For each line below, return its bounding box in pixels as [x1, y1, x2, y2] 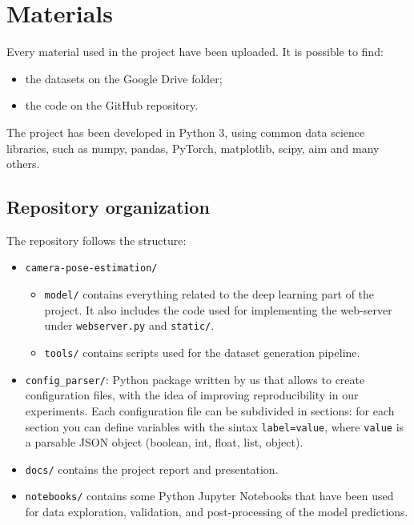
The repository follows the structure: [6, 231, 187, 248]
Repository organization [6, 194, 210, 219]
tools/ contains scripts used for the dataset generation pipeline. [44, 344, 360, 361]
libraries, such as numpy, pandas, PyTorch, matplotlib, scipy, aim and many [6, 139, 380, 156]
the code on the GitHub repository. [25, 97, 199, 114]
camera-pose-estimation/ [25, 262, 158, 275]
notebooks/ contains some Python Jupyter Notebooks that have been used [25, 487, 394, 504]
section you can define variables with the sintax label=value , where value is [25, 418, 404, 435]
